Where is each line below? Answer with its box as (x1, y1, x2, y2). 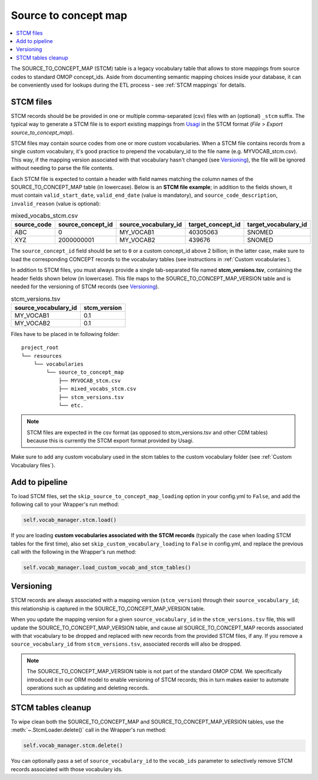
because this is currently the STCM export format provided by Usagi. (26, 437, 194, 445)
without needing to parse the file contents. (11, 164, 114, 172)
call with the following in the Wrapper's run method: (11, 548, 137, 555)
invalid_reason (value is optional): (11, 200, 101, 207)
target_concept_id (188, 220, 241, 229)
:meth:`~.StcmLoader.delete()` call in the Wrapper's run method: (11, 726, 167, 733)
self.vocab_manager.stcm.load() (23, 516, 117, 524)
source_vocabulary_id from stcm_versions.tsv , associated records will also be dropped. (11, 640, 241, 648)
